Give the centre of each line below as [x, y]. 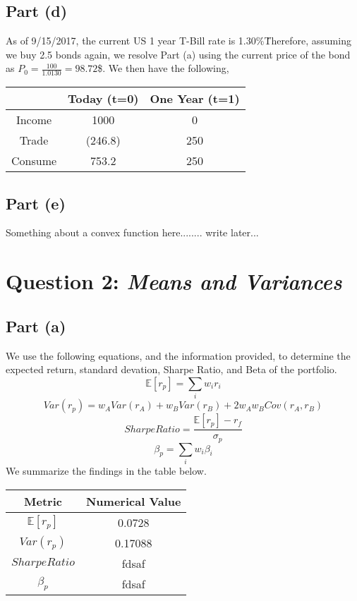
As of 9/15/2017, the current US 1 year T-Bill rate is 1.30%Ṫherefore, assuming [178, 41]
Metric [43, 501]
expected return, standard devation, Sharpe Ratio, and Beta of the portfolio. [171, 369]
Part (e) [36, 203]
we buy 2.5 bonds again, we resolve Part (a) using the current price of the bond [178, 54]
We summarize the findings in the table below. [106, 470]
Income [34, 120]
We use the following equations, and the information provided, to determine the [178, 355]
